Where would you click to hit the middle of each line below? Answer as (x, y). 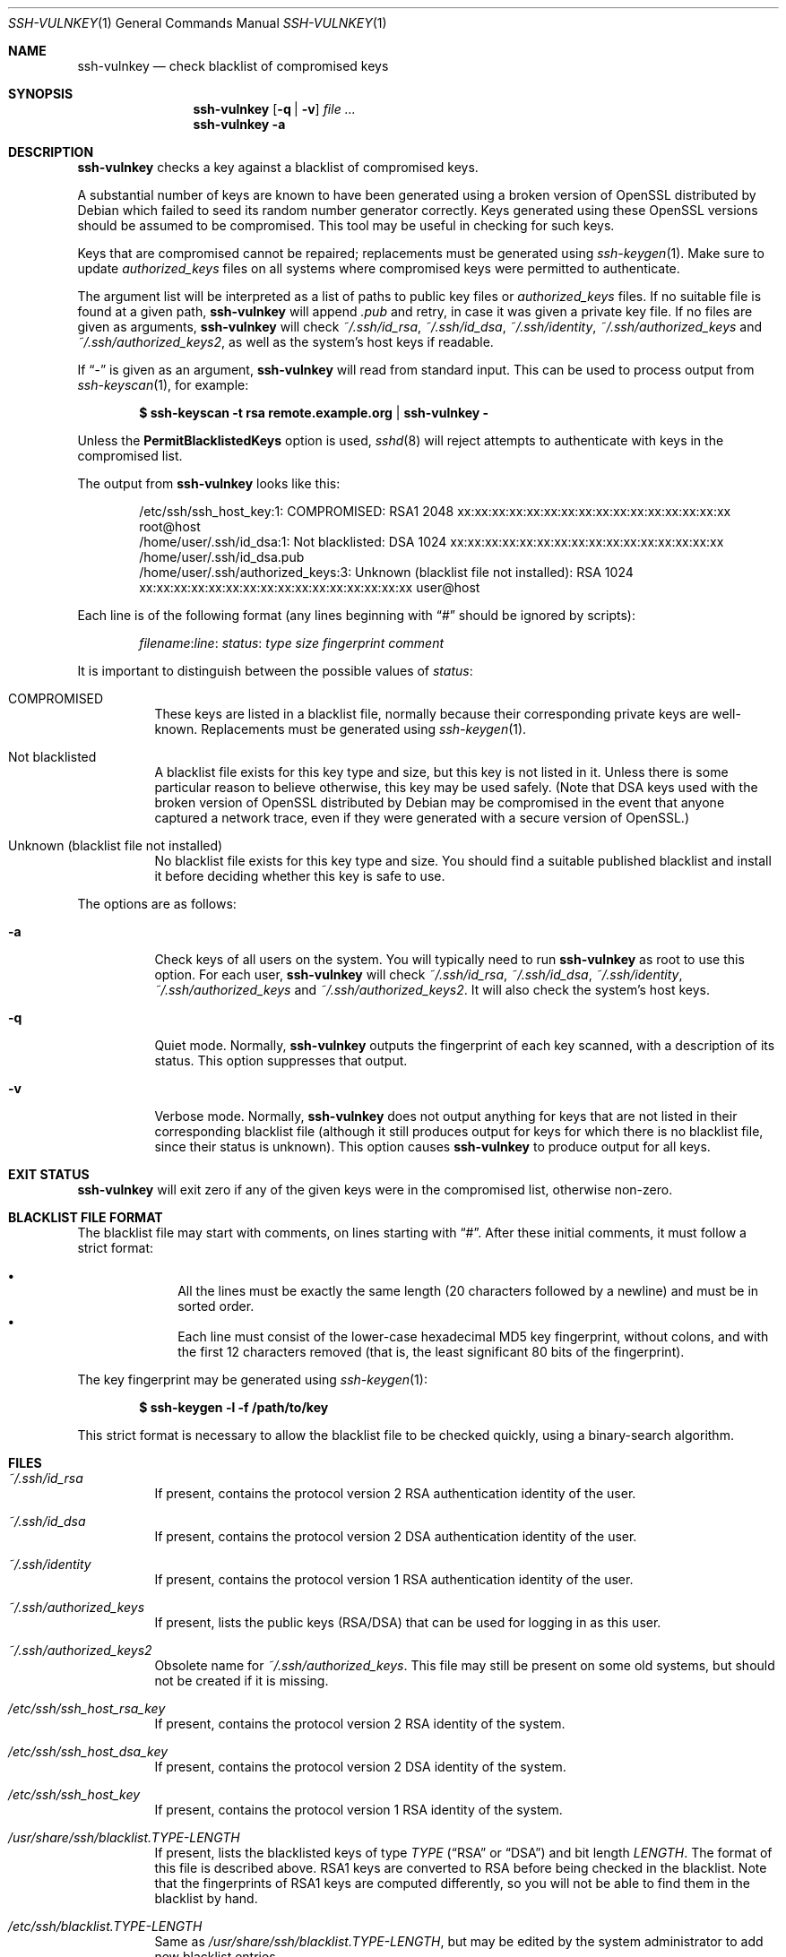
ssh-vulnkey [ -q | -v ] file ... (274, 109)
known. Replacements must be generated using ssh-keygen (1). (341, 729)
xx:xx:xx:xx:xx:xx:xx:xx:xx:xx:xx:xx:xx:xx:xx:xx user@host (310, 587)
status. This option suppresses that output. (281, 1060)
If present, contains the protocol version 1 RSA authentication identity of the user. (394, 1579)
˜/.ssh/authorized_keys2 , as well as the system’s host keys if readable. (285, 342)
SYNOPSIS (41, 94)
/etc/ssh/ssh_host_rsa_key (87, 1708)
